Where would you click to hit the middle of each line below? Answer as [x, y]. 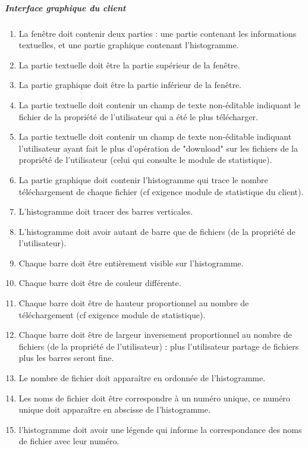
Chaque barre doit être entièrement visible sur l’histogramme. [131, 263]
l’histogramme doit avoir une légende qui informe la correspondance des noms [160, 429]
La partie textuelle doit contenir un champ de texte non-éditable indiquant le [159, 104]
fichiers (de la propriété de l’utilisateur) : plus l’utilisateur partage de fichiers [159, 346]
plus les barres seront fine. [66, 358]
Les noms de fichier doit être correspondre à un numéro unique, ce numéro [154, 398]
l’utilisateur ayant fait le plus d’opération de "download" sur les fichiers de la [158, 148]
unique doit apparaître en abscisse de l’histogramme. [114, 409]
